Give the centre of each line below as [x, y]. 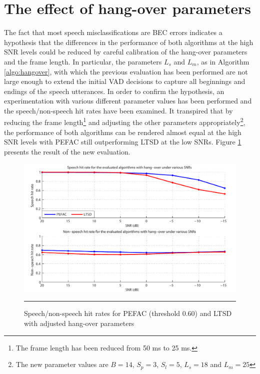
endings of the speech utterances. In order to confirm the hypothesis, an [114, 91]
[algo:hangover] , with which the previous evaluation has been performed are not [126, 71]
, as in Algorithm [223, 61]
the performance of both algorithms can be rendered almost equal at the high [123, 132]
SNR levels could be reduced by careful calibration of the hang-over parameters [126, 52]
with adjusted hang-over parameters [79, 323]
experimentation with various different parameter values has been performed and [128, 101]
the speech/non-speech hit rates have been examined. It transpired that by [118, 110]
